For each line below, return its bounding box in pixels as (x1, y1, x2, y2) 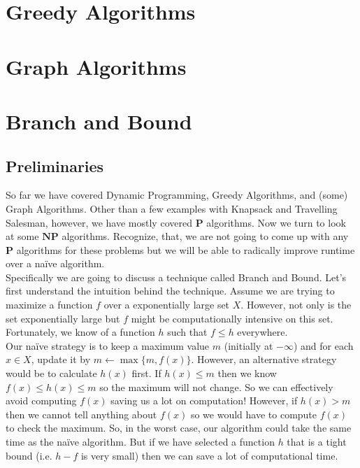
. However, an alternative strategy (191, 352, 337, 367)
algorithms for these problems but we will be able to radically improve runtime (16, 242, 355, 257)
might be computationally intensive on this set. (131, 311, 333, 325)
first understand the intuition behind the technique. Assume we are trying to (6, 283, 335, 298)
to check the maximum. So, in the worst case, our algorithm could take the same (6, 420, 352, 435)
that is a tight (287, 434, 347, 449)
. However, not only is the (240, 297, 352, 312)
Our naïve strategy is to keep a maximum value (6, 338, 210, 353)
